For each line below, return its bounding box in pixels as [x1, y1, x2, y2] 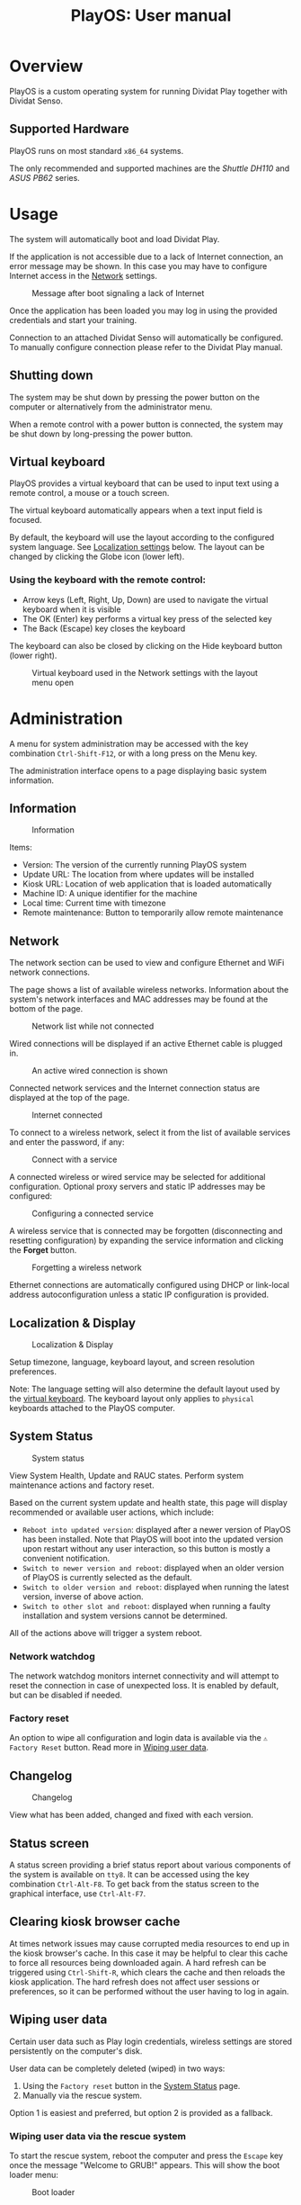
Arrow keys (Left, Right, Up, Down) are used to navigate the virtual [22, 594, 269, 605]
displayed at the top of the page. [9, 1093, 130, 1103]
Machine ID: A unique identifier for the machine [22, 888, 198, 899]
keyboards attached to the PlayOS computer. [9, 1402, 175, 1413]
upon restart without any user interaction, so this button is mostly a [22, 1543, 271, 1553]
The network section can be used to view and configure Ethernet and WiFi [9, 958, 285, 968]
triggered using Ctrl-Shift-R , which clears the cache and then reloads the [9, 1966, 286, 1977]
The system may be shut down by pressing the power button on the [9, 391, 261, 402]
